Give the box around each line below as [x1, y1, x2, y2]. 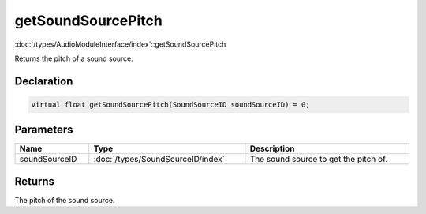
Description [249, 143, 295, 154]
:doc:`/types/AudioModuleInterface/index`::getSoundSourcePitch [14, 39, 226, 49]
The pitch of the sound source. [14, 195, 115, 205]
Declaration [14, 74, 73, 88]
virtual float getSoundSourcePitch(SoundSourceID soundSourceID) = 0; [31, 99, 311, 109]
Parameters [14, 123, 73, 137]
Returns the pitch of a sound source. [14, 54, 133, 63]
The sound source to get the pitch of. [249, 154, 388, 165]
